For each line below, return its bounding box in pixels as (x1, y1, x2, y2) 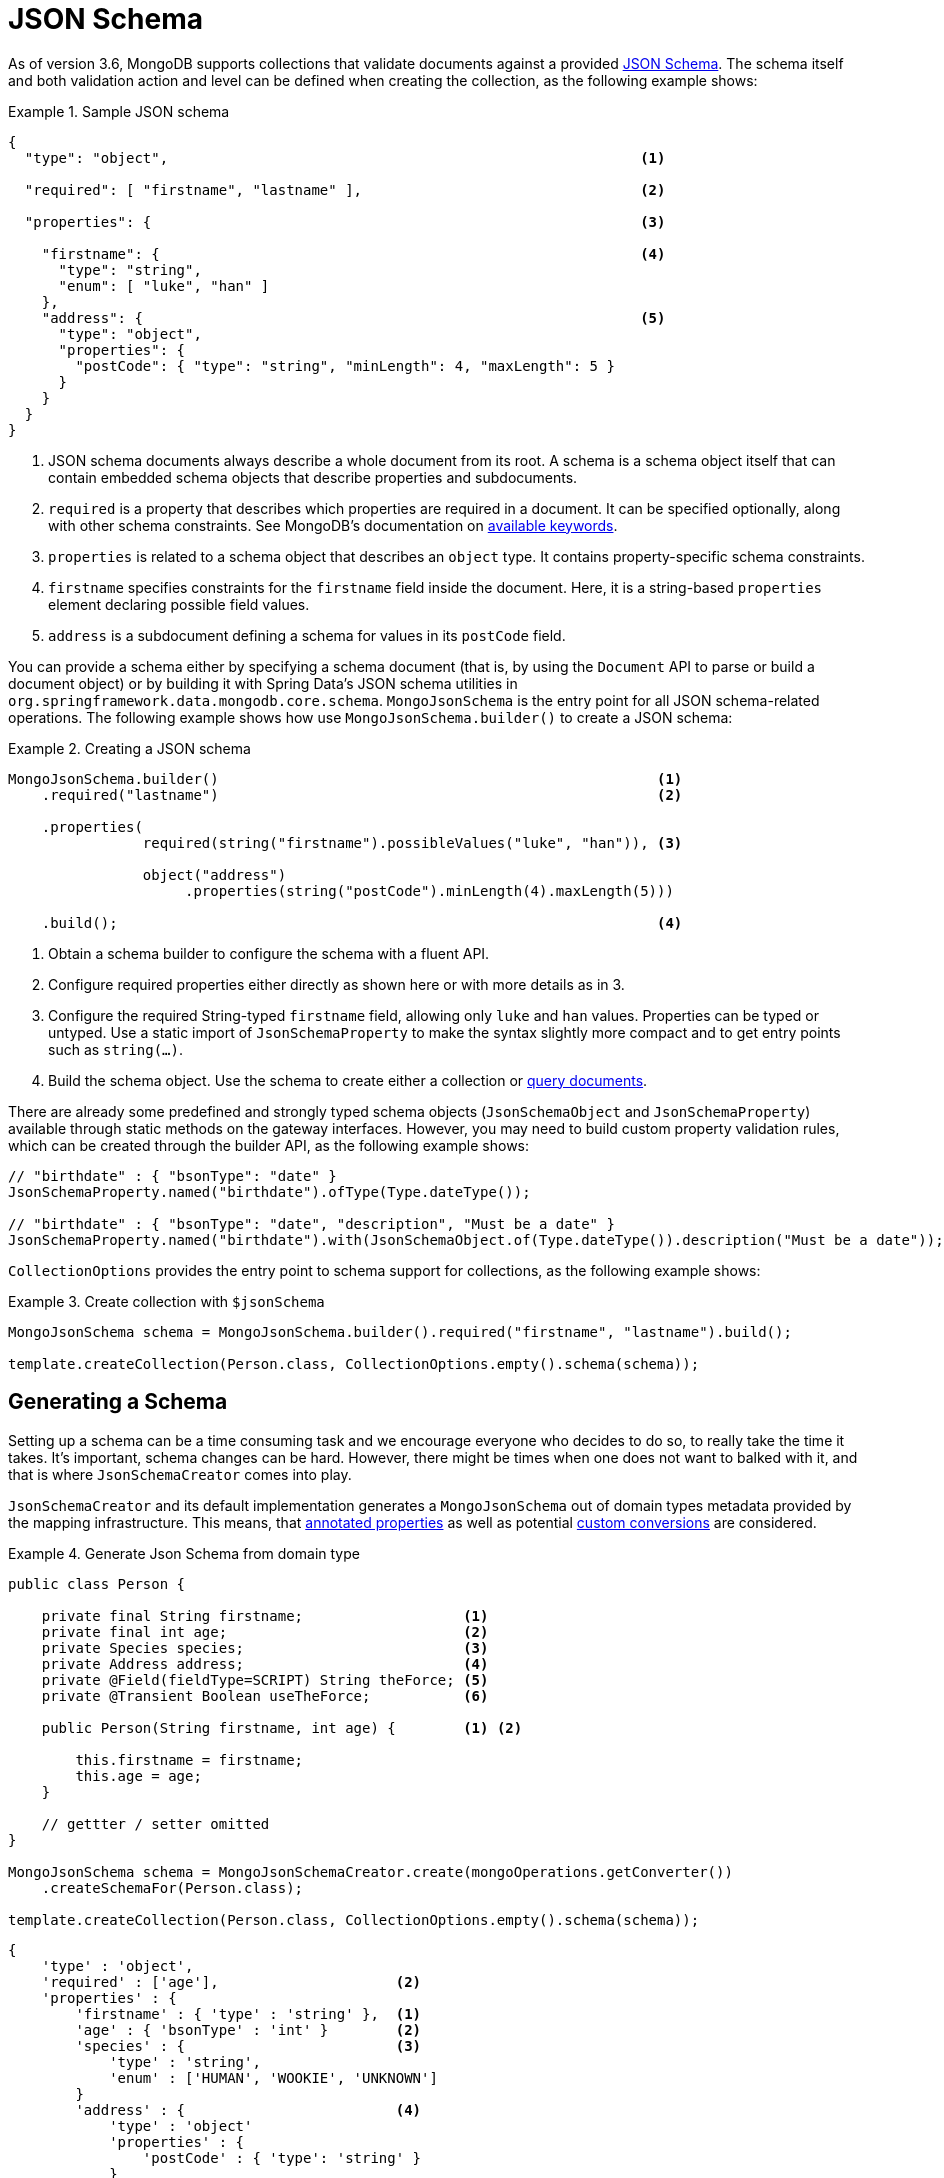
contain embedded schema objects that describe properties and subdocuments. (48, 468, 578, 486)
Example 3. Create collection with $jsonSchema (8, 1292, 325, 1310)
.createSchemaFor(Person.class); (41, 1879, 304, 1896)
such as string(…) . (48, 1040, 183, 1058)
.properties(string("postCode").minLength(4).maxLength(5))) (185, 882, 674, 899)
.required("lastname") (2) (41, 786, 683, 803)
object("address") (142, 866, 287, 883)
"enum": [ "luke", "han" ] (58, 277, 270, 294)
